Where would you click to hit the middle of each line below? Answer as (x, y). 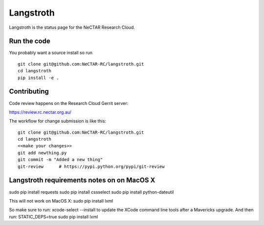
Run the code (30, 41)
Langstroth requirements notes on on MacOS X (82, 180)
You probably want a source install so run (51, 53)
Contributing (29, 92)
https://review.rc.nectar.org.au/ (40, 112)
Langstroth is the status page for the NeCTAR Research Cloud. (72, 27)
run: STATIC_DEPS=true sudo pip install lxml (54, 217)
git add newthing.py (42, 153)
